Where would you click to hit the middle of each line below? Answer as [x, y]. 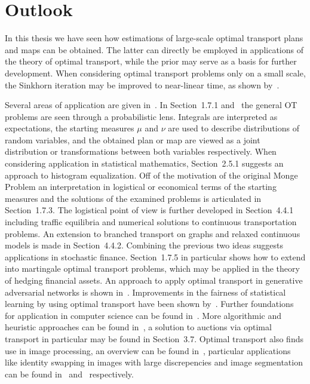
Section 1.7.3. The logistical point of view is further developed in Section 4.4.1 [149, 210]
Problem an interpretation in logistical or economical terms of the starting [141, 187]
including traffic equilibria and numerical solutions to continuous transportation [151, 222]
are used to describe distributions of [234, 128]
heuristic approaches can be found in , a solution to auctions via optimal [138, 327]
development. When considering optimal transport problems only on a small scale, [155, 73]
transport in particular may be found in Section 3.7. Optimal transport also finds [154, 338]
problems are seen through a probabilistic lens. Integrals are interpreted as [141, 116]
